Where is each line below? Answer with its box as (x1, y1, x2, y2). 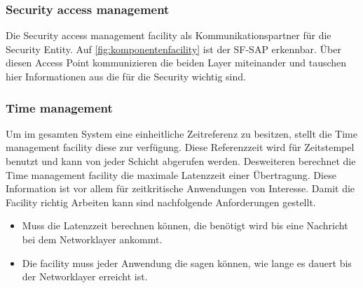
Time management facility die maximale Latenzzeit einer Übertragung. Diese (6, 167, 336, 182)
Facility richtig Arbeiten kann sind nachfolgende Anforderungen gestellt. (6, 194, 316, 209)
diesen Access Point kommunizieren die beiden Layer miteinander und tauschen (6, 55, 347, 70)
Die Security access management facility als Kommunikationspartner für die (6, 28, 331, 43)
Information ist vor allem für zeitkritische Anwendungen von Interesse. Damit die (6, 181, 355, 196)
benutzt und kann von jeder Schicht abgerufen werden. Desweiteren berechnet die (6, 154, 356, 168)
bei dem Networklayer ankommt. (22, 231, 163, 246)
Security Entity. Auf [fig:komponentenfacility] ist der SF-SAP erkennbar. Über (6, 41, 341, 56)
